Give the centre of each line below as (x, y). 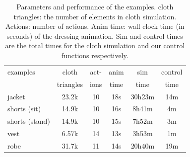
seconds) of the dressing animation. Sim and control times (95, 36)
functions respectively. (95, 55)
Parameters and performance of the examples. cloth (95, 6)
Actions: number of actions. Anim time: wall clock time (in (95, 26)
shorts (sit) (24, 109)
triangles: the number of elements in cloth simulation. (95, 16)
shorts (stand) (29, 121)
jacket (16, 96)
